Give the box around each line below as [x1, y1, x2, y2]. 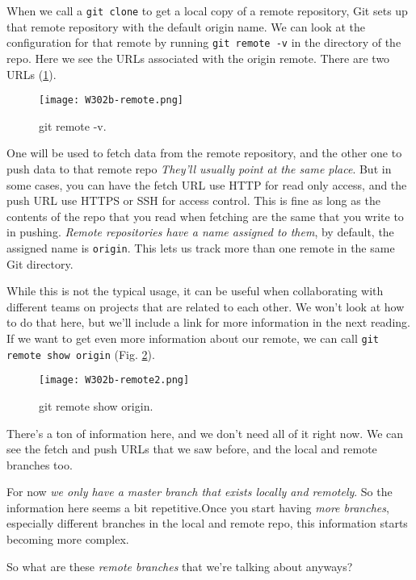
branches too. [6, 456, 73, 473]
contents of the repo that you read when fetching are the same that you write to [6, 207, 404, 224]
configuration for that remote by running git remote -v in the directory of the [6, 34, 401, 51]
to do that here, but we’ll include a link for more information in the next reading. [6, 314, 410, 331]
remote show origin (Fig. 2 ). [6, 345, 155, 362]
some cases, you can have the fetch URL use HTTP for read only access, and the [6, 176, 407, 193]
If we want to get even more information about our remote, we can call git [6, 329, 380, 346]
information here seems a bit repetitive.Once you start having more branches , [6, 499, 389, 515]
